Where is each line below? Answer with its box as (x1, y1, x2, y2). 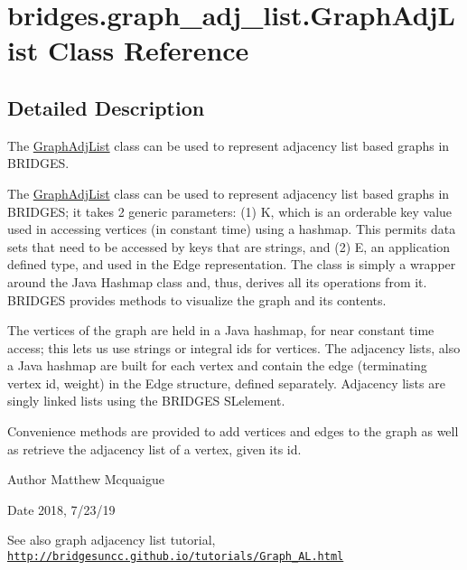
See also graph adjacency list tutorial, (7, 530, 216, 549)
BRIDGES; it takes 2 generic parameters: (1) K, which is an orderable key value (7, 201, 453, 220)
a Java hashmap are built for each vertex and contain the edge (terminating (7, 356, 427, 375)
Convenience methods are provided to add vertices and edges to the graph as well (7, 422, 459, 441)
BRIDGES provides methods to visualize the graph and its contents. (7, 290, 387, 309)
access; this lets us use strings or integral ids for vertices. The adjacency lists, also (7, 338, 461, 357)
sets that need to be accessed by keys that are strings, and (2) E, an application (7, 237, 450, 256)
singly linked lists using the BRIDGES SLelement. (7, 391, 285, 410)
